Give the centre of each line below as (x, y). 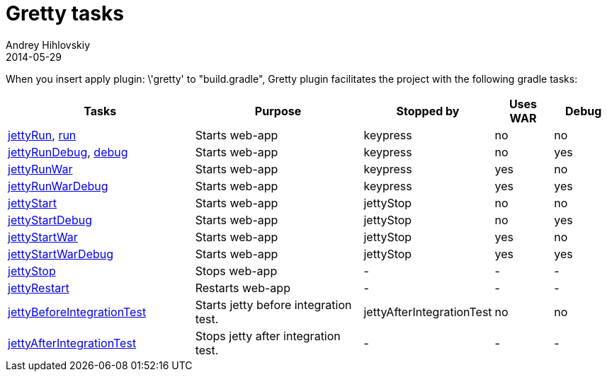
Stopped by (428, 111)
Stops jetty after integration (268, 336)
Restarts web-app (243, 288)
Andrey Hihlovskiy (48, 45)
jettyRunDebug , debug (68, 152)
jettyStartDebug (50, 220)
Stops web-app (236, 271)
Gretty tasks (65, 13)
